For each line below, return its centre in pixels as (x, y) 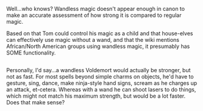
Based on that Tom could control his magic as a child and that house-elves (100, 33)
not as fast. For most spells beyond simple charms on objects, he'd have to (100, 77)
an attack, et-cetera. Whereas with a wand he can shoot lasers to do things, (101, 90)
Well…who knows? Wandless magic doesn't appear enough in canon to (96, 9)
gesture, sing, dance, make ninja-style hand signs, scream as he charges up (102, 83)
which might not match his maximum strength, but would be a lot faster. (96, 96)
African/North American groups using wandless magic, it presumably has (98, 46)
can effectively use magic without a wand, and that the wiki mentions (93, 40)
